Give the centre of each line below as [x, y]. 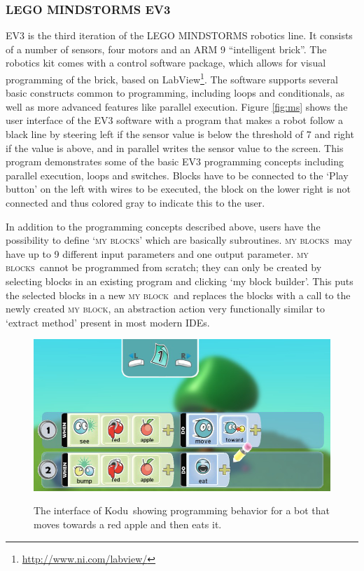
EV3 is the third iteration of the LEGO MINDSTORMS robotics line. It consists [179, 35]
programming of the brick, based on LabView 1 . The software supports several [172, 78]
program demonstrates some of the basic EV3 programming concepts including [175, 161]
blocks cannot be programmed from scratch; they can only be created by [164, 267]
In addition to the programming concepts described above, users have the [163, 226]
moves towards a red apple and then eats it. [128, 524]
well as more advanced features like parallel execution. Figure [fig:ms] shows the [177, 106]
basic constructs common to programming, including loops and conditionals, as [175, 93]
